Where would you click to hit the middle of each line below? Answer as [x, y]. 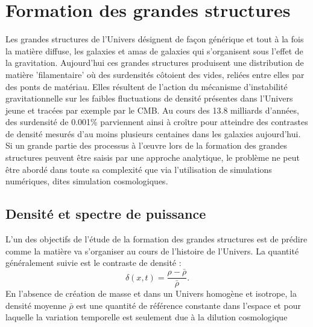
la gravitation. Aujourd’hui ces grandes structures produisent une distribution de [155, 63]
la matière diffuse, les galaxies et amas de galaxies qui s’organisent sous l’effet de [154, 50]
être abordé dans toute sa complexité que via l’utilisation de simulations [139, 169]
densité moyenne [36, 305]
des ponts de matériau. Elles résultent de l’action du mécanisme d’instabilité [147, 86]
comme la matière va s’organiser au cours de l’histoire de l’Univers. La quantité [152, 251]
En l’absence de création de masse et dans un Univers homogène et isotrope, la [151, 293]
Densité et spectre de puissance [106, 214]
